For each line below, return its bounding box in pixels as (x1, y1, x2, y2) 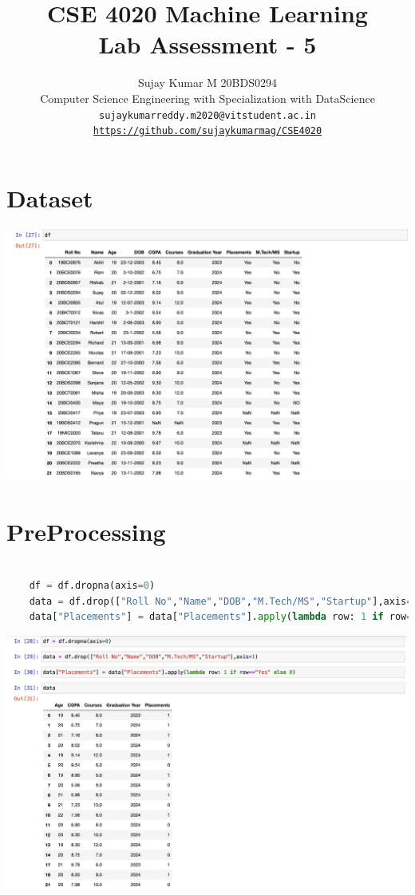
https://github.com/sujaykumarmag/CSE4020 (93, 125, 322, 137)
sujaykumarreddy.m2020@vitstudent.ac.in (98, 109, 317, 121)
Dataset (6, 181, 93, 214)
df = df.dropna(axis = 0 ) (29, 580, 156, 592)
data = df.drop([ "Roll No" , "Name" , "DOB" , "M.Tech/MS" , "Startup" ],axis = (29, 595, 413, 607)
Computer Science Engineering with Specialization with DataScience (40, 89, 375, 106)
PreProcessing (6, 515, 166, 547)
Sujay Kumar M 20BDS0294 (138, 74, 277, 91)
